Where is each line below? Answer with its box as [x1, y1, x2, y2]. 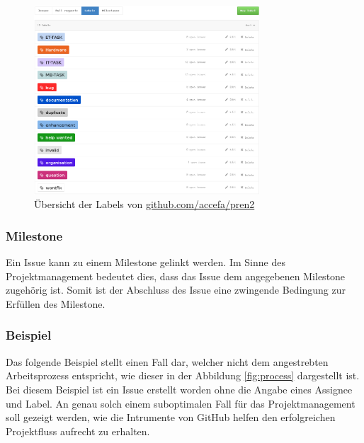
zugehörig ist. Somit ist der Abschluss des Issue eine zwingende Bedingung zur [6, 282, 346, 297]
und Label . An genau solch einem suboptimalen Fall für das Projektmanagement [6, 396, 356, 410]
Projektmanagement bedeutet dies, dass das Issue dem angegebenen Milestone [6, 268, 346, 283]
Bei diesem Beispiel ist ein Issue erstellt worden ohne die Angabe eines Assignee [6, 381, 353, 396]
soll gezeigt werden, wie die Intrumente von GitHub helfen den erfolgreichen [6, 410, 336, 425]
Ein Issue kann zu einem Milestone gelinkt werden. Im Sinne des [6, 255, 285, 270]
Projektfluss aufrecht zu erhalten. [6, 423, 150, 438]
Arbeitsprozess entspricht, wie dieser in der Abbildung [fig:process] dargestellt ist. [6, 368, 360, 383]
